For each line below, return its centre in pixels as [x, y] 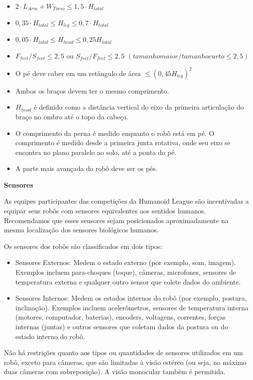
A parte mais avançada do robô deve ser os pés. [86, 168]
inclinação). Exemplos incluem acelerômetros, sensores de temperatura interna [132, 307]
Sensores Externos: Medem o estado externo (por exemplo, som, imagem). [126, 262]
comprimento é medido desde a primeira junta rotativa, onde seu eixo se [123, 142]
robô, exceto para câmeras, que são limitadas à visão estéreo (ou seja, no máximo [125, 362]
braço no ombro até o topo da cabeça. [72, 116]
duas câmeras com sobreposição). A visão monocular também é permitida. [115, 371]
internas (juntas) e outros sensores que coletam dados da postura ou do [122, 327]
